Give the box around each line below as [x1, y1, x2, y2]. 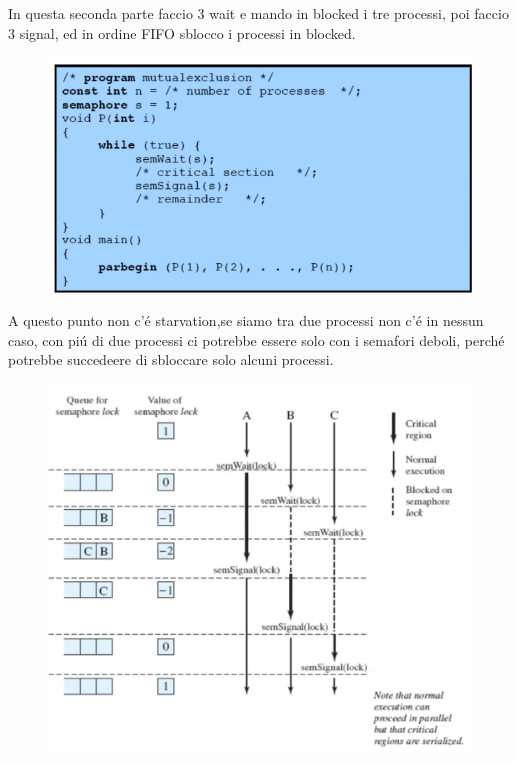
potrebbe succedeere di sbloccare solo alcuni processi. [8, 349, 334, 370]
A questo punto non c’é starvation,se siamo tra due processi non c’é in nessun [8, 310, 484, 331]
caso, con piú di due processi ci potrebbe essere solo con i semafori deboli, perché [8, 329, 505, 350]
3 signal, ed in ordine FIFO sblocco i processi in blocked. [8, 22, 356, 43]
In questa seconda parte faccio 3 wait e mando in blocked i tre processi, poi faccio [8, 3, 509, 23]
